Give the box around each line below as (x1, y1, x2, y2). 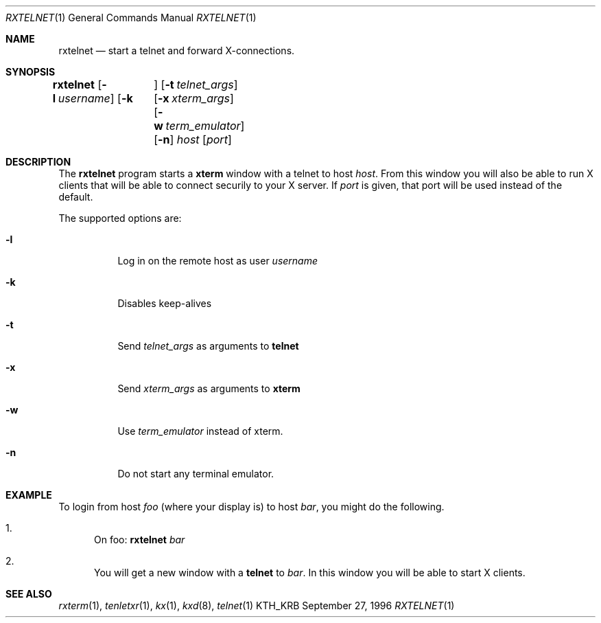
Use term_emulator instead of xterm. (117, 425, 283, 437)
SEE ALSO (5, 588, 52, 600)
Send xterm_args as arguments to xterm (117, 383, 300, 394)
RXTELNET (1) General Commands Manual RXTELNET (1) (5, 12, 257, 23)
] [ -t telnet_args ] (154, 78, 238, 91)
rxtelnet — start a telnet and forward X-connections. (58, 45, 295, 56)
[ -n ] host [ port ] (154, 133, 232, 146)
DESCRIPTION (5, 156, 71, 168)
